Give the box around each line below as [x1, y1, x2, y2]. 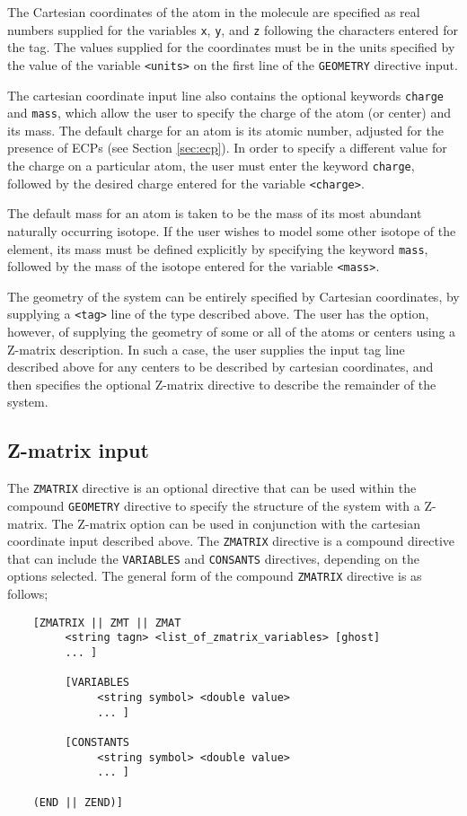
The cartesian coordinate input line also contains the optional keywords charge [7, 85, 444, 104]
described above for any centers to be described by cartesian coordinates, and [7, 357, 434, 376]
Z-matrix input [7, 436, 149, 464]
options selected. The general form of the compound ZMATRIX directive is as [7, 566, 422, 585]
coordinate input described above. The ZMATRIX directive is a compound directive [7, 531, 455, 550]
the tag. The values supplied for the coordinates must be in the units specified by [7, 38, 455, 57]
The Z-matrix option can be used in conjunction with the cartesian [51, 513, 420, 532]
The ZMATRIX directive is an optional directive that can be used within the [7, 478, 417, 497]
